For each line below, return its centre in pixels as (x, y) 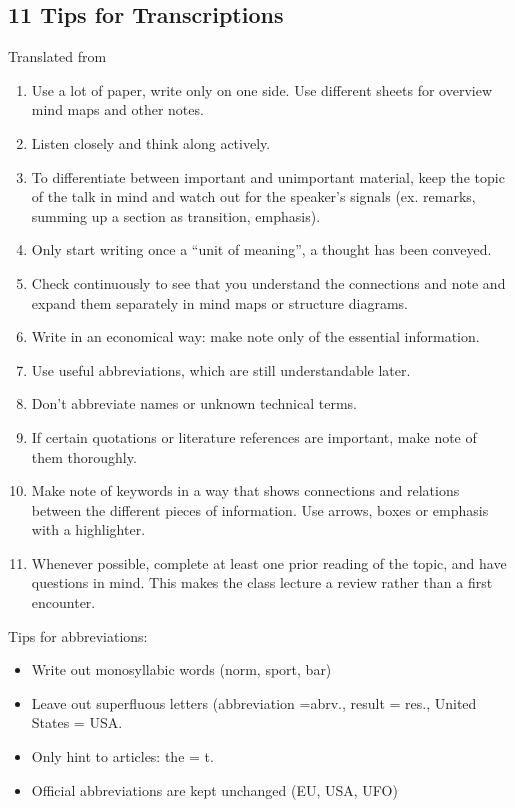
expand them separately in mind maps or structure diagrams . (219, 302)
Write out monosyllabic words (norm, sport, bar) (181, 669)
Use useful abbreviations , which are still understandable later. (221, 369)
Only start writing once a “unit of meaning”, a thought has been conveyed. (261, 249)
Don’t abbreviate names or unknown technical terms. (194, 403)
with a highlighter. (88, 529)
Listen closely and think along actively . (151, 142)
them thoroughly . (84, 456)
